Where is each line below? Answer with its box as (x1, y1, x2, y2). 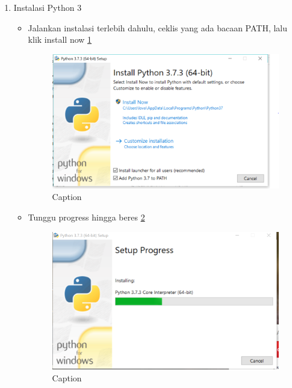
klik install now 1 (28, 33, 92, 46)
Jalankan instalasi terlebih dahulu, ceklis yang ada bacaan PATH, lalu (28, 21, 288, 34)
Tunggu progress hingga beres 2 (28, 211, 145, 224)
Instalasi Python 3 (13, 1, 82, 13)
